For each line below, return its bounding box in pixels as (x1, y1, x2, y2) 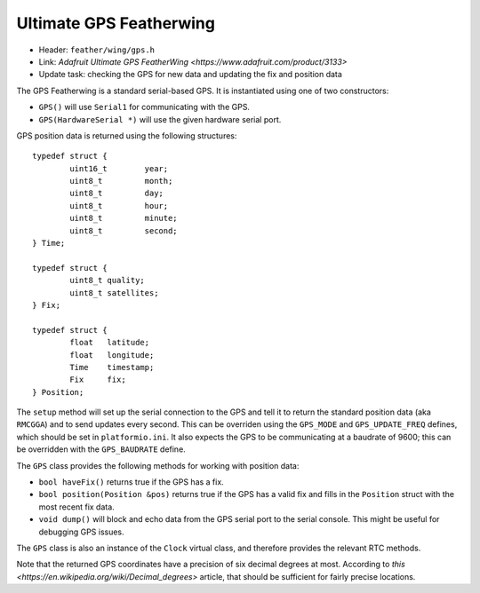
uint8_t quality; (69, 275, 146, 286)
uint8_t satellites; (69, 288, 159, 297)
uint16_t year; (69, 163, 169, 173)
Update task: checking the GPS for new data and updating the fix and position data (38, 69, 342, 80)
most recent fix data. (38, 502, 115, 512)
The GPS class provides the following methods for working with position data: (16, 460, 300, 470)
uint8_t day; (69, 188, 164, 199)
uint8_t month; (69, 176, 173, 186)
